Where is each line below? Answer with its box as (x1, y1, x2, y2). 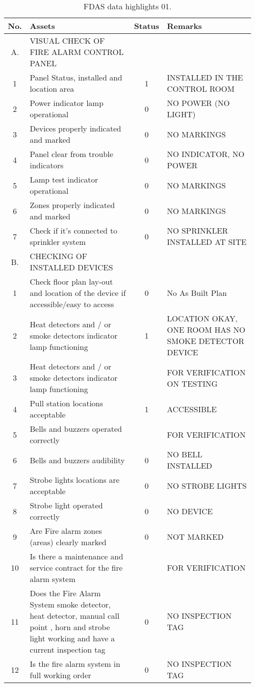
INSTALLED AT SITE (167, 236, 247, 247)
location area (29, 83, 74, 94)
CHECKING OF (29, 250, 87, 262)
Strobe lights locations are (29, 474, 120, 485)
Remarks (167, 20, 202, 31)
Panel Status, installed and (29, 72, 123, 83)
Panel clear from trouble (29, 148, 113, 159)
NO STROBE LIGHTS (167, 479, 247, 491)
